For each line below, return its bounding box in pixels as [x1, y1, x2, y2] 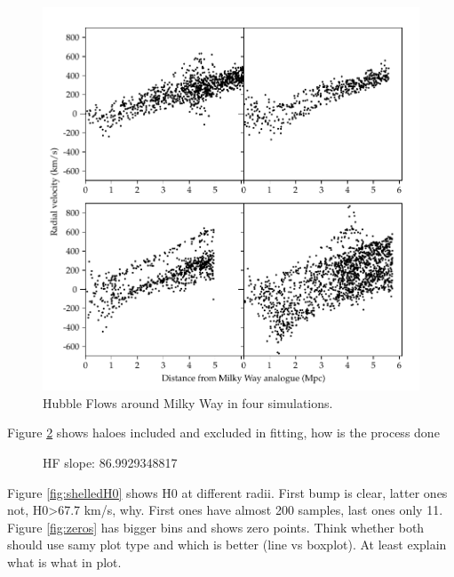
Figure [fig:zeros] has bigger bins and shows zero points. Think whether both [7, 517, 425, 536]
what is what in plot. [7, 552, 122, 571]
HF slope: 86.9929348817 [43, 453, 178, 471]
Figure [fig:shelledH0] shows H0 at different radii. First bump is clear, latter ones [7, 483, 448, 501]
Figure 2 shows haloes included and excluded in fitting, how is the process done [7, 423, 440, 442]
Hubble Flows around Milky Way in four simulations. [43, 393, 333, 412]
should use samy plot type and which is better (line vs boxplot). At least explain [7, 535, 447, 554]
